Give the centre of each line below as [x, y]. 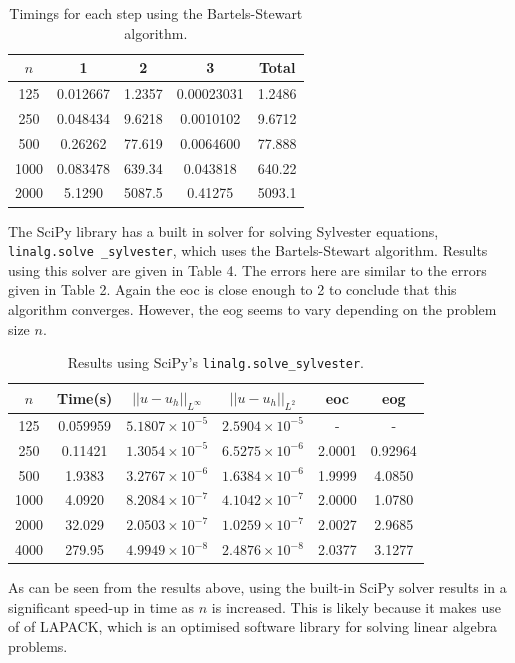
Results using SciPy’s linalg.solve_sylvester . [215, 362]
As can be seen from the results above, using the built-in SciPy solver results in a [257, 587]
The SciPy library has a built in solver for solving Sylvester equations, [223, 230]
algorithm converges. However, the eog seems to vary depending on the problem [252, 308]
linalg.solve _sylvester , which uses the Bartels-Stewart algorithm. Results [248, 250]
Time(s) [85, 397]
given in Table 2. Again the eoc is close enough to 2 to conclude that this [232, 289]
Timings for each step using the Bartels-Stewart [156, 13]
